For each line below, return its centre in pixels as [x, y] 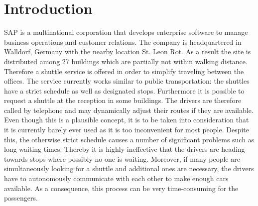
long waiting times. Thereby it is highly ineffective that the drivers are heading [125, 149]
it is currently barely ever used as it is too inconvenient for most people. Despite [127, 130]
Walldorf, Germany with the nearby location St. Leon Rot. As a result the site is [128, 51]
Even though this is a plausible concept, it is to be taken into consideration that [127, 120]
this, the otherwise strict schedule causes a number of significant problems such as [129, 139]
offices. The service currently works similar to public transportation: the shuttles [127, 81]
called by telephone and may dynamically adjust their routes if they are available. [129, 110]
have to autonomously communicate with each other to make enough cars [116, 178]
